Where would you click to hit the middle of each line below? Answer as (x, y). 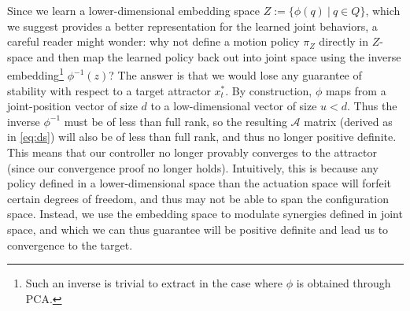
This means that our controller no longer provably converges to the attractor (192, 152)
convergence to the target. (70, 244)
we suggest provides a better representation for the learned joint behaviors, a (192, 26)
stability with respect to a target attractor (109, 90)
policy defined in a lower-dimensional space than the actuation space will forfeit (199, 183)
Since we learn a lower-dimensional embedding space (134, 10)
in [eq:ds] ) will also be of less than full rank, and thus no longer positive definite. (202, 137)
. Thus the (372, 106)
